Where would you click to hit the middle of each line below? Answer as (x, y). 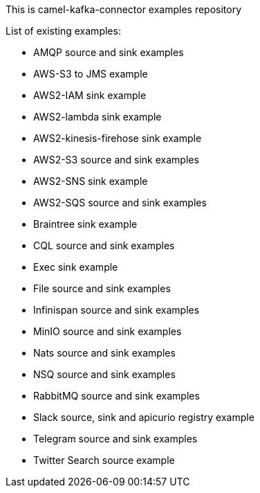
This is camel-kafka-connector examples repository (124, 9)
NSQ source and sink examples (104, 374)
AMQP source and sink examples (109, 52)
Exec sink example (76, 267)
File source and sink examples (102, 288)
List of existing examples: (63, 31)
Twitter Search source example (104, 460)
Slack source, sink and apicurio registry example (144, 417)
